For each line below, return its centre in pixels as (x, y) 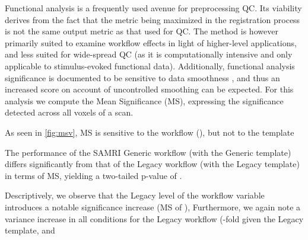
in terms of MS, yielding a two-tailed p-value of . (93, 175)
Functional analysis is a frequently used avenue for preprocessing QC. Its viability (153, 8)
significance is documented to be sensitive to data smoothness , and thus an (142, 77)
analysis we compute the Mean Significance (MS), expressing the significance (144, 100)
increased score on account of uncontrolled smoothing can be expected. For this (149, 89)
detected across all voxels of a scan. (69, 112)
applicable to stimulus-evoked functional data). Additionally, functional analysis (150, 65)
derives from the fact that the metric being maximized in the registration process (153, 19)
